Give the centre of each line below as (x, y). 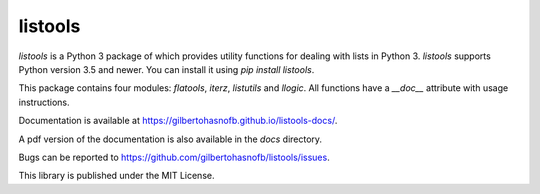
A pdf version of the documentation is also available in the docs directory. (170, 139)
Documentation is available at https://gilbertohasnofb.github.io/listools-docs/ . (178, 121)
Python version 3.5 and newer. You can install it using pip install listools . (166, 69)
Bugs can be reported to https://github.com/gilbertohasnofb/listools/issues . (174, 157)
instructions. (44, 102)
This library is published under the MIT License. (116, 176)
